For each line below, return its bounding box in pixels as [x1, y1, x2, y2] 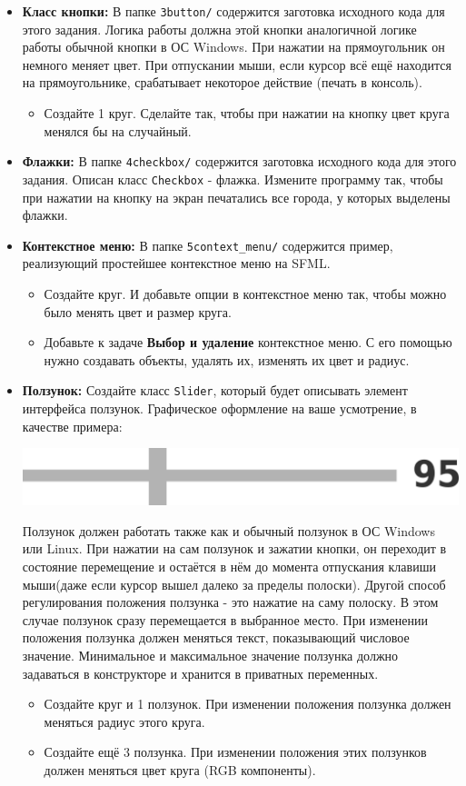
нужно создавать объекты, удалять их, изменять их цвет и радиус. [44, 350, 410, 369]
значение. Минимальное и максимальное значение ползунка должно [22, 645, 399, 664]
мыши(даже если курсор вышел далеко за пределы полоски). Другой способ [22, 574, 446, 593]
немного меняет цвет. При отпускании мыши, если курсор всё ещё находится [22, 55, 451, 74]
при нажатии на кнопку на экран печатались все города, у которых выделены [22, 187, 451, 206]
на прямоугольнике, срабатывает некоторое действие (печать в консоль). [22, 73, 422, 92]
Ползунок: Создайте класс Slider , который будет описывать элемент [22, 381, 408, 400]
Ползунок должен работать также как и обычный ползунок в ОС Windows [22, 521, 435, 540]
